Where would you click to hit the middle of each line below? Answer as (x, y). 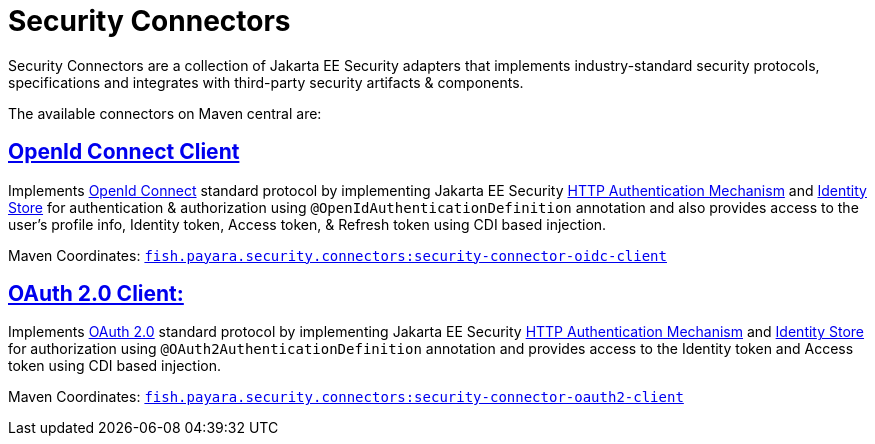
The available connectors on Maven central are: (165, 113)
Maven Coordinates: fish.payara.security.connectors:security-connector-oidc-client (337, 255)
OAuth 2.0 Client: (96, 294)
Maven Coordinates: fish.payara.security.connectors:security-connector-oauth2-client (346, 397)
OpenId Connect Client (124, 152)
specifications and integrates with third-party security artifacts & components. (266, 82)
